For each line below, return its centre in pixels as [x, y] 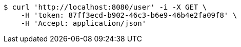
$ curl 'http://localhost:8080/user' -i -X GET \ [105, 7]
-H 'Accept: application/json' [84, 23]
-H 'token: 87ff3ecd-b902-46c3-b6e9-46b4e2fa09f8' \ [129, 15]
